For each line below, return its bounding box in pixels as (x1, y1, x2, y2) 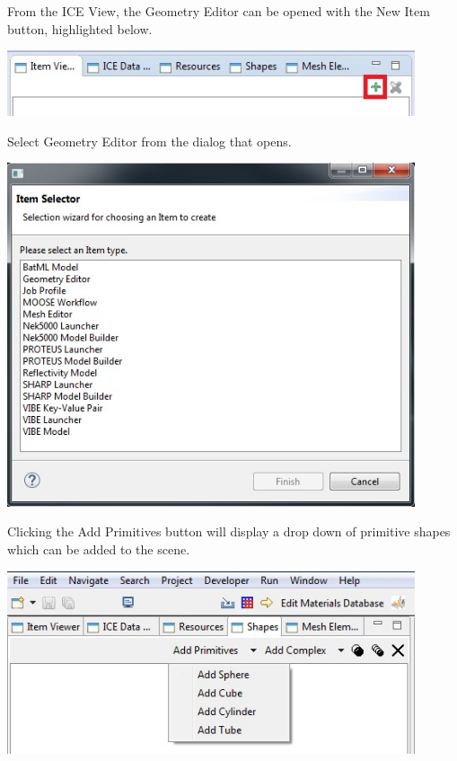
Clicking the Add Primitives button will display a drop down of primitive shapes (7, 522, 451, 541)
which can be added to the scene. (7, 539, 190, 558)
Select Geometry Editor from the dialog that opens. (7, 131, 292, 150)
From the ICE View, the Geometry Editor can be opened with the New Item (7, 2, 430, 20)
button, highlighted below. (7, 19, 153, 38)
